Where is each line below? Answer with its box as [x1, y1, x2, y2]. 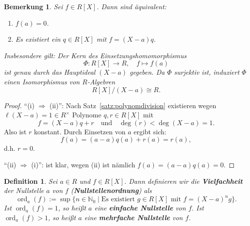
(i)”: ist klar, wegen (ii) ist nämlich [31, 159, 135, 169]
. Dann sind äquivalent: [97, 1, 167, 11]
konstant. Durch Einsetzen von [34, 126, 126, 136]
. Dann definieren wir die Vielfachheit [124, 176, 243, 186]
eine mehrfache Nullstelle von [84, 212, 183, 222]
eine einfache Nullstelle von [94, 203, 186, 213]
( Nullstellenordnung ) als [70, 185, 152, 195]
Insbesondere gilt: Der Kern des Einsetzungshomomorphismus [4, 50, 187, 60]
